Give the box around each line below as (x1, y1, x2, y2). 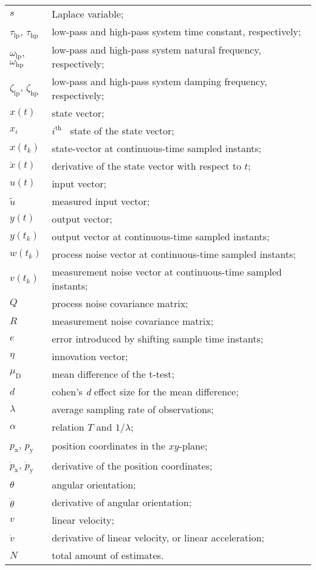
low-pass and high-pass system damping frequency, (52, 74, 267, 88)
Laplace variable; (52, 7, 124, 21)
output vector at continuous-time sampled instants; (52, 229, 270, 243)
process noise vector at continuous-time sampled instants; (52, 246, 296, 261)
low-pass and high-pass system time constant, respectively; (52, 24, 301, 39)
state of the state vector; (70, 123, 174, 137)
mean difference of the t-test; (52, 366, 175, 381)
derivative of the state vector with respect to (52, 158, 241, 173)
